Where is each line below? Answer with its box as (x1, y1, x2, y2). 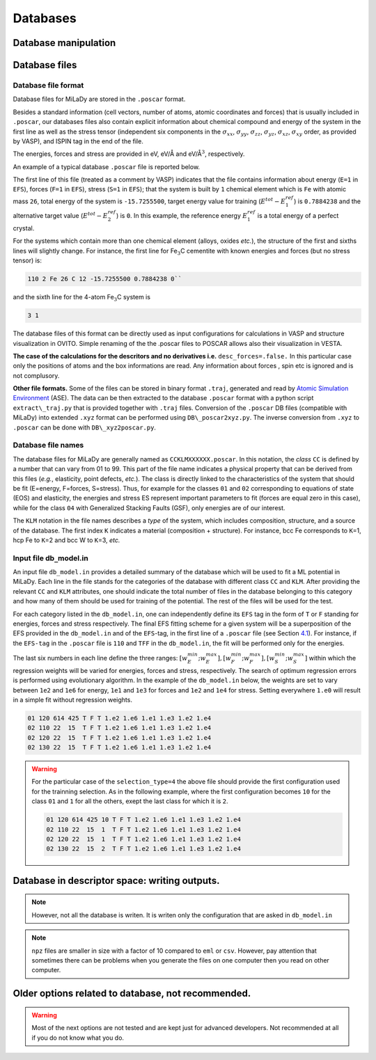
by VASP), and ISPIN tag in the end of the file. (13, 136, 144, 145)
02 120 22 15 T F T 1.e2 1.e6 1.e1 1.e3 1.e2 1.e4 (27, 734, 212, 741)
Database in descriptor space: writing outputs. (13, 874, 220, 887)
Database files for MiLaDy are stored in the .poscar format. (13, 95, 186, 104)
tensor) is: (13, 256, 42, 264)
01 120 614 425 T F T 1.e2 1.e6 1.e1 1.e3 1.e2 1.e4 (27, 714, 212, 722)
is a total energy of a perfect (257, 212, 339, 220)
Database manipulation (13, 37, 116, 49)
